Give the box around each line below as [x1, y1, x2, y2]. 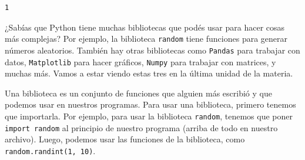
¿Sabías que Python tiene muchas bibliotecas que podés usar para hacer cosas [5, 21, 285, 33]
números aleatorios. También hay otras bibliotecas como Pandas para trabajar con [5, 44, 300, 56]
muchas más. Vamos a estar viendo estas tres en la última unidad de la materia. [5, 67, 293, 79]
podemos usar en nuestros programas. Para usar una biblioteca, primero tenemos [5, 98, 296, 111]
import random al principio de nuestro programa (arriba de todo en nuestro [5, 121, 278, 134]
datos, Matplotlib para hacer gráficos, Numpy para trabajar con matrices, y [5, 55, 276, 68]
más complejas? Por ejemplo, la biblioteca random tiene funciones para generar [5, 32, 288, 45]
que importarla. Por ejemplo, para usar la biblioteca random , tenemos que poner [5, 109, 293, 122]
